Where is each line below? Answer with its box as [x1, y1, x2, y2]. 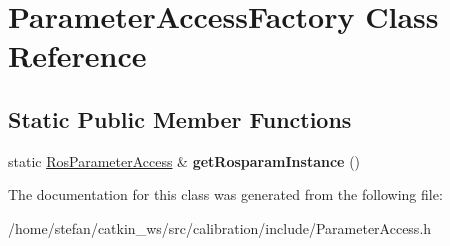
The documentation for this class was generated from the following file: [8, 184, 443, 205]
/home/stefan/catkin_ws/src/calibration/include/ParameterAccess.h [8, 217, 432, 238]
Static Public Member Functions [8, 103, 352, 134]
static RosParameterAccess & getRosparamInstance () [8, 150, 361, 171]
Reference [8, 35, 147, 76]
